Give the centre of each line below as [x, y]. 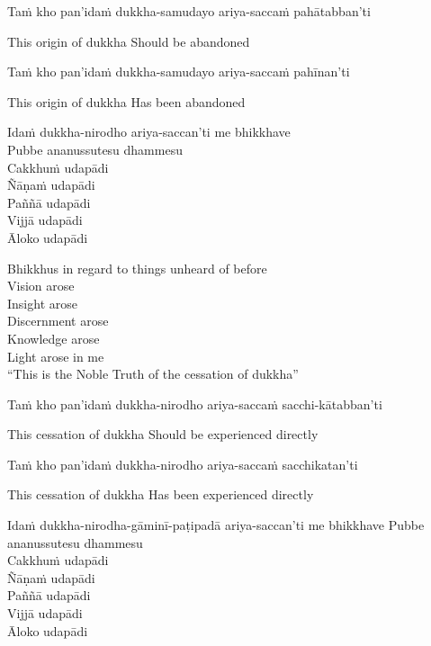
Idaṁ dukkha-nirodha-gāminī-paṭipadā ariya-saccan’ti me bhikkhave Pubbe [216, 525]
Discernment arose [58, 321]
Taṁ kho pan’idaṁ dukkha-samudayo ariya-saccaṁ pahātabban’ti [189, 11]
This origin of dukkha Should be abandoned [129, 41]
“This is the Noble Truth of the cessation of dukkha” [153, 374]
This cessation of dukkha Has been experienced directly [161, 494]
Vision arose [41, 286]
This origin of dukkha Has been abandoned [126, 101]
